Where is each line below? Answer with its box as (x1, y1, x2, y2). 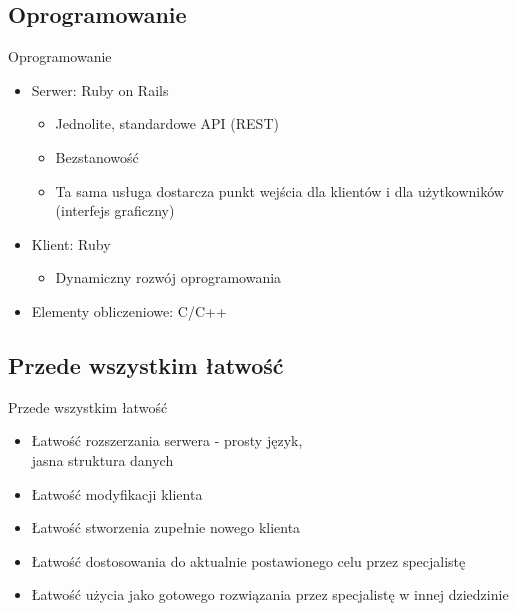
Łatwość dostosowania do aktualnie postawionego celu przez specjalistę (31, 550, 466, 571)
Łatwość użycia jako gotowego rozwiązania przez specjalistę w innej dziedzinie (31, 584, 509, 605)
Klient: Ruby (31, 233, 111, 254)
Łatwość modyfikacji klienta (31, 483, 203, 504)
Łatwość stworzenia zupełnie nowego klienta (31, 517, 301, 538)
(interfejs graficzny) (55, 200, 175, 221)
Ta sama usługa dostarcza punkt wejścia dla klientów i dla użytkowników (55, 180, 504, 201)
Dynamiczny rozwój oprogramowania (55, 267, 282, 288)
